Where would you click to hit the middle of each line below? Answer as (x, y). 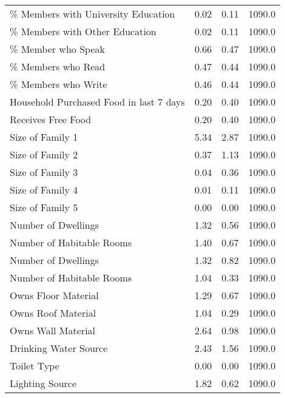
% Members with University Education (92, 14)
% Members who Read (58, 66)
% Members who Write (59, 84)
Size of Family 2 (44, 154)
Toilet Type (35, 366)
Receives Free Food (51, 119)
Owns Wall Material (53, 330)
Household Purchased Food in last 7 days (97, 102)
